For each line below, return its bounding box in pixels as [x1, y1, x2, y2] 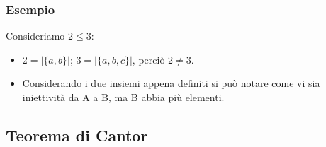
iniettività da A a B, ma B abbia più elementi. [22, 90, 225, 104]
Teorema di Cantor [6, 124, 148, 146]
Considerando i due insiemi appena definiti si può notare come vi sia [22, 76, 320, 90]
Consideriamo [6, 28, 65, 43]
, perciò [132, 52, 165, 66]
